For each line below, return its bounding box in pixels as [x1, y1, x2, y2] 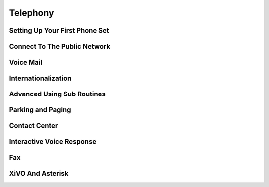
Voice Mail [9, 58, 42, 67]
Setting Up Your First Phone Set [9, 26, 109, 35]
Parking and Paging [9, 106, 71, 114]
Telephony [9, 7, 54, 18]
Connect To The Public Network [9, 42, 111, 51]
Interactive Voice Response [9, 137, 97, 146]
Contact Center [9, 122, 58, 130]
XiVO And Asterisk [9, 169, 69, 178]
